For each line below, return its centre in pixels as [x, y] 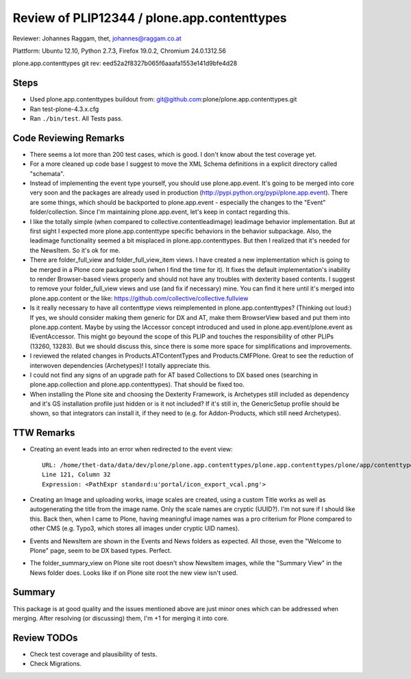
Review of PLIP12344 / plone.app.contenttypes [150, 18]
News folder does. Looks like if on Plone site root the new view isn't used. [134, 573]
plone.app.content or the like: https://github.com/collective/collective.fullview [139, 298]
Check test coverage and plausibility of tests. [94, 654]
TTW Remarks [44, 433]
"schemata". [47, 173]
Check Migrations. [56, 664]
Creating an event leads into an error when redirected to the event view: [131, 449]
